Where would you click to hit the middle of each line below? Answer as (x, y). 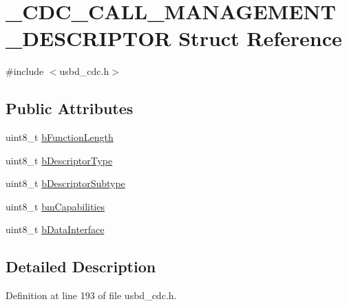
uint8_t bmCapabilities (55, 206)
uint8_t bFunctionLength (60, 137)
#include (25, 71)
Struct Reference (260, 38)
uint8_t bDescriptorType (59, 160)
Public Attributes (70, 108)
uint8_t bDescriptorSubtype (65, 183)
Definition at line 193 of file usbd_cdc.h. (91, 295)
